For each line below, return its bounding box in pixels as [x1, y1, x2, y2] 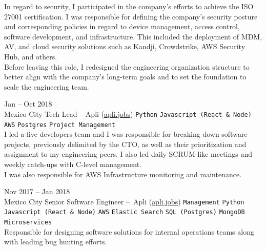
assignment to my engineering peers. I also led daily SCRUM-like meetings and [4, 149, 253, 159]
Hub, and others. [4, 51, 57, 61]
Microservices [4, 219, 52, 226]
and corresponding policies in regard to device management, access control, [4, 21, 240, 32]
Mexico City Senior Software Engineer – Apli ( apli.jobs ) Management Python [4, 196, 244, 206]
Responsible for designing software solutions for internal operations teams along [4, 226, 254, 237]
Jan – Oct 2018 [4, 98, 52, 109]
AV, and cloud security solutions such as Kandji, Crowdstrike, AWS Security [4, 41, 245, 52]
